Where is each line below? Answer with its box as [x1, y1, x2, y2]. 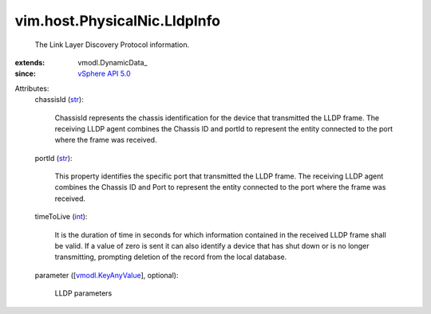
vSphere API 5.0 [77, 69, 131, 79]
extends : [14, 57, 45, 67]
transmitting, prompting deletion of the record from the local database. [54, 252, 287, 262]
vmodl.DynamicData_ [77, 57, 148, 67]
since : [14, 69, 36, 79]
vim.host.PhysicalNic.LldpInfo [14, 12, 221, 29]
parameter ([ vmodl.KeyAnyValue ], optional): [34, 270, 179, 280]
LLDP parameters [54, 288, 113, 298]
